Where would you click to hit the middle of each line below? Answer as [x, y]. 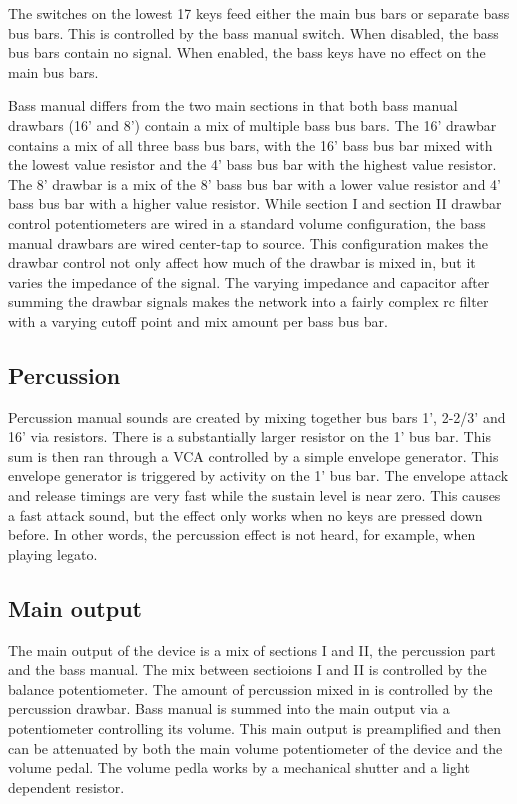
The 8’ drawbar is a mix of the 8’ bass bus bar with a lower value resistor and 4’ [254, 183]
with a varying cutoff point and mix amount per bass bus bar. [198, 320]
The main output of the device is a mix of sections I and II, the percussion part [252, 649]
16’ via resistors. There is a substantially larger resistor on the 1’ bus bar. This [249, 436]
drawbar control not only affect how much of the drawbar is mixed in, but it [242, 262]
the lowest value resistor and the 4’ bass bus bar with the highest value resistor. [252, 164]
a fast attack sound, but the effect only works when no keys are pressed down [245, 514]
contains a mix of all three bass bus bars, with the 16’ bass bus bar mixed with [250, 144]
